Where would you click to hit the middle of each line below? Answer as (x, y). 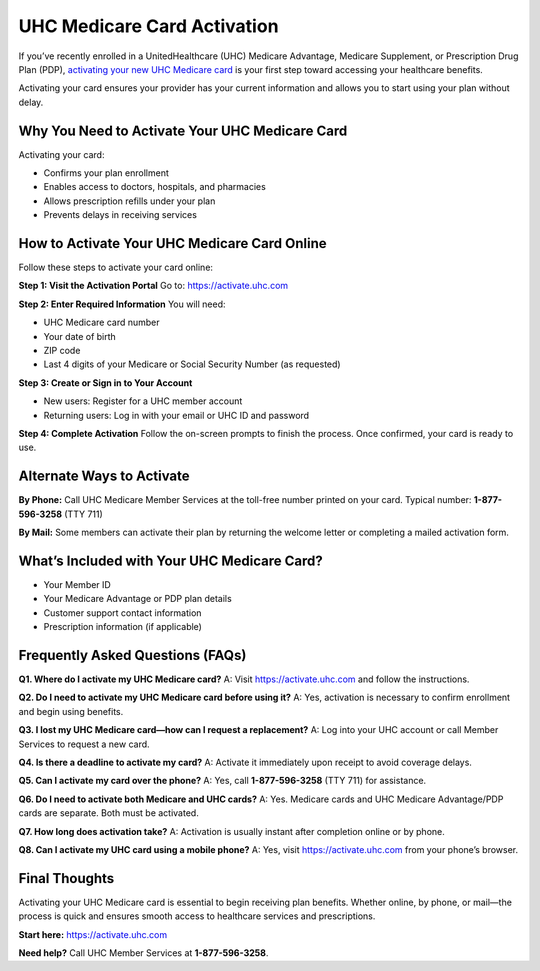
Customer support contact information (122, 612)
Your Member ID (77, 584)
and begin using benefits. (71, 711)
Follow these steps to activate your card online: (116, 267)
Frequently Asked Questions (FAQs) (132, 655)
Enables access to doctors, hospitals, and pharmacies (155, 187)
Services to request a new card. (84, 744)
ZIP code (62, 351)
